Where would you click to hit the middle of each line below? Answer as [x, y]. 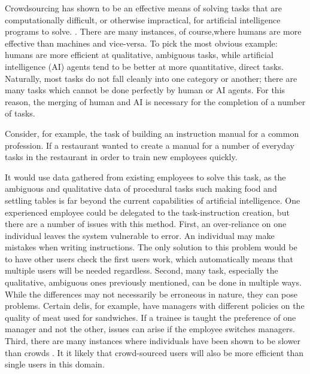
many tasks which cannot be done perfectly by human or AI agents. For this [145, 90]
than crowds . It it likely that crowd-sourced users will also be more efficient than [154, 352]
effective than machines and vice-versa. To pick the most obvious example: [141, 43]
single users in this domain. [55, 364]
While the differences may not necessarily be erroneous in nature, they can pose [151, 294]
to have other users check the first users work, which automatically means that [149, 258]
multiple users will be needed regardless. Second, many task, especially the [142, 270]
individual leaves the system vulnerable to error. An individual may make [140, 235]
